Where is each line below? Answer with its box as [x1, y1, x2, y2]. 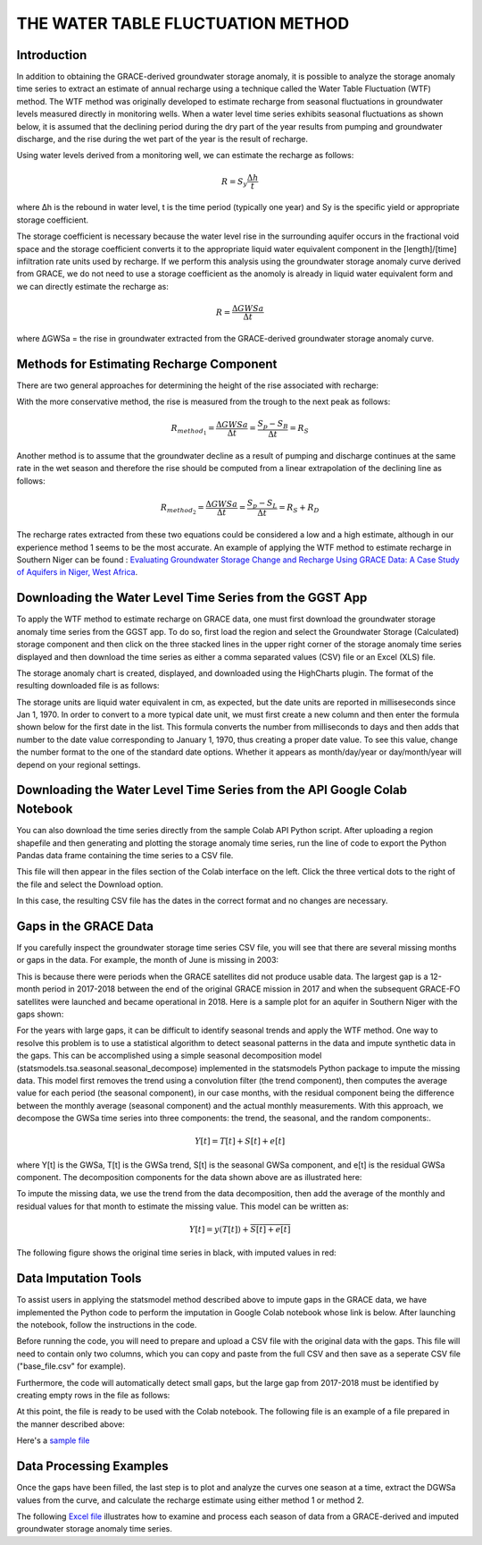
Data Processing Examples [16, 1458, 169, 1474]
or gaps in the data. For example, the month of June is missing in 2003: [16, 955, 279, 966]
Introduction [16, 47, 87, 63]
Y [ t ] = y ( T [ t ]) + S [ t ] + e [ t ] [188, 1225, 291, 1235]
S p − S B [257, 418, 289, 431]
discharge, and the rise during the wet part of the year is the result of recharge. [16, 134, 308, 145]
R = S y [221, 176, 248, 188]
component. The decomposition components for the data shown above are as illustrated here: [16, 1172, 362, 1183]
